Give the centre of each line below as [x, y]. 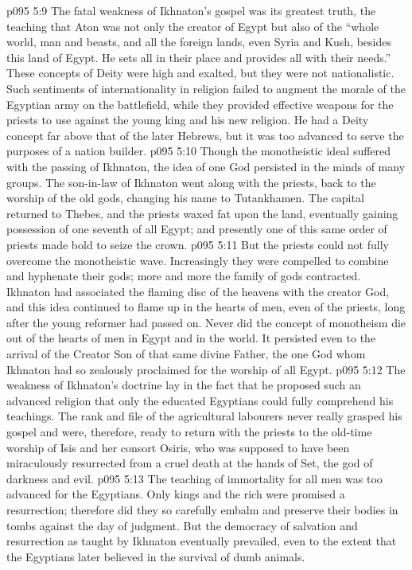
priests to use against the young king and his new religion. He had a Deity [188, 120]
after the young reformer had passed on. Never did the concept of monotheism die [206, 322]
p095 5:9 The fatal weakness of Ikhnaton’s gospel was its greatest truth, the [191, 10]
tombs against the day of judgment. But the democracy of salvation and [182, 525]
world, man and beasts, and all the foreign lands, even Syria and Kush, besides [199, 42]
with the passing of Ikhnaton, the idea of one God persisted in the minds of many [206, 166]
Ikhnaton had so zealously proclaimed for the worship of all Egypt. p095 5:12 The [206, 369]
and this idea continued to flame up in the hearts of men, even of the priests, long [206, 307]
